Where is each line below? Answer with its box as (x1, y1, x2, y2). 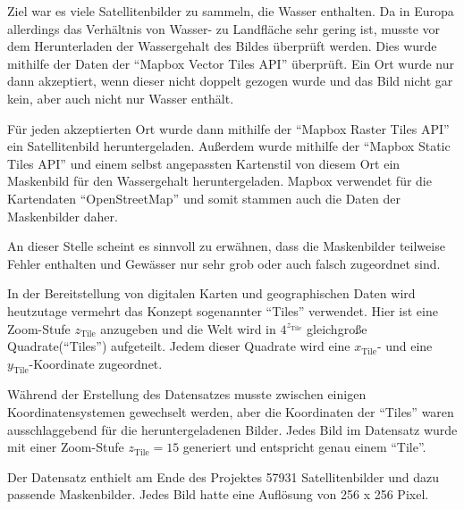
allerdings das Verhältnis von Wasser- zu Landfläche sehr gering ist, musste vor (7, 19, 441, 38)
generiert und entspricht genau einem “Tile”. (182, 438, 426, 456)
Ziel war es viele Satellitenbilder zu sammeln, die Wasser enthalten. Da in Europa (7, 2, 454, 20)
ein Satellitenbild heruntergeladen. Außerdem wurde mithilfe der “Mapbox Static (7, 137, 451, 155)
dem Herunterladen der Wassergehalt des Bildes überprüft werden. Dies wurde (7, 37, 437, 55)
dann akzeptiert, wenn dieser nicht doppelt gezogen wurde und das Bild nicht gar (7, 71, 453, 90)
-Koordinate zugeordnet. (29, 354, 163, 372)
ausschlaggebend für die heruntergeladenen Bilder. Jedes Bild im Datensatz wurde (7, 420, 458, 438)
